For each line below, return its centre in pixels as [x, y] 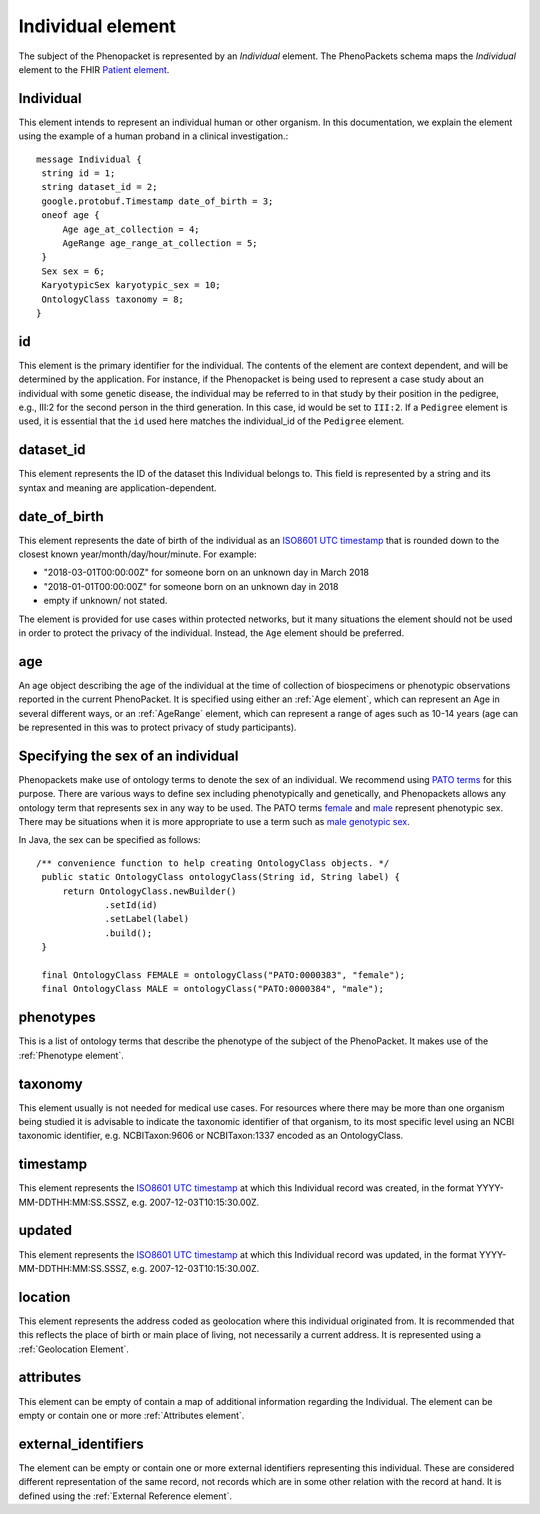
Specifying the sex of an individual [128, 755]
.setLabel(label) [147, 919]
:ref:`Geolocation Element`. [74, 1349]
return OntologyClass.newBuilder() [149, 891]
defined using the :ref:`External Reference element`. [125, 1496]
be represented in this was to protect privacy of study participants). [157, 727]
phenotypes [57, 1017]
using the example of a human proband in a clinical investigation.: [153, 136]
